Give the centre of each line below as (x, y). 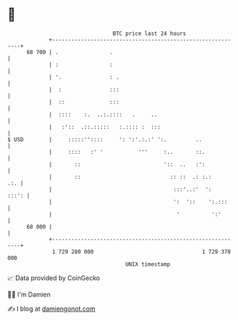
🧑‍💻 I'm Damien (29, 294)
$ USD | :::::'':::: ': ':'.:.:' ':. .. (105, 139)
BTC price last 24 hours (150, 33)
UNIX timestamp (148, 264)
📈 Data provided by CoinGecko (54, 278)
